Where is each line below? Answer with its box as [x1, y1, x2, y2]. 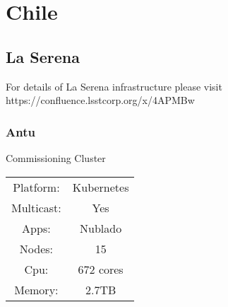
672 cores [78, 260, 124, 277]
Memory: [14, 281, 59, 298]
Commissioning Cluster [6, 150, 106, 165]
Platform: [13, 178, 60, 195]
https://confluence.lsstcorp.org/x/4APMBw [6, 93, 195, 108]
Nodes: [19, 240, 53, 257]
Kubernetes [72, 178, 129, 195]
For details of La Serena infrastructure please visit [6, 79, 222, 93]
